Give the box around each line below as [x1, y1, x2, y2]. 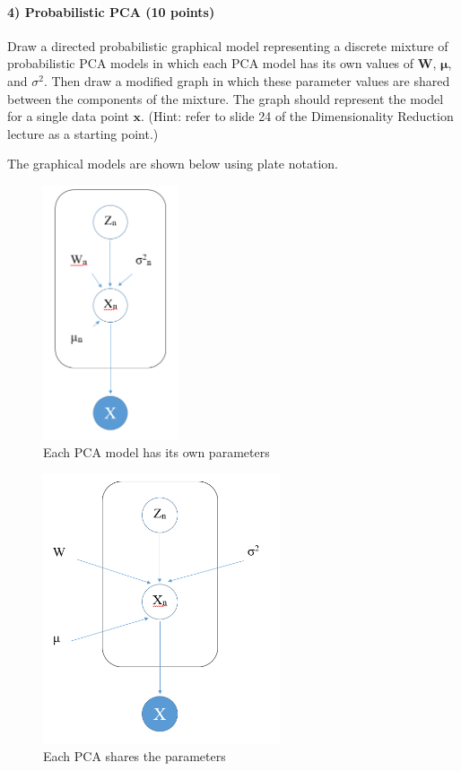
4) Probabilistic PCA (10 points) [7, 2, 215, 21]
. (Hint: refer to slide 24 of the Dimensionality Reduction [141, 107, 454, 126]
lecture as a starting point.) [7, 124, 159, 143]
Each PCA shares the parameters [43, 747, 226, 766]
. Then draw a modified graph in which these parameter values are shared [43, 71, 450, 90]
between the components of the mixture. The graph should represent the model [7, 89, 444, 108]
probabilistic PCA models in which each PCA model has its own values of [7, 54, 414, 73]
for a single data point [7, 107, 129, 126]
